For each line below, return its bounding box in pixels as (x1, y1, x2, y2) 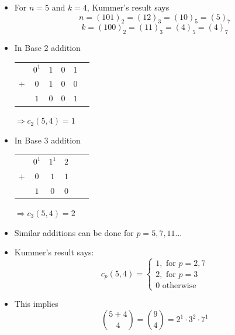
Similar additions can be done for (14, 226, 134, 238)
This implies (14, 298, 58, 310)
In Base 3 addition (14, 134, 81, 146)
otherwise (162, 282, 196, 290)
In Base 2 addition (14, 42, 81, 54)
